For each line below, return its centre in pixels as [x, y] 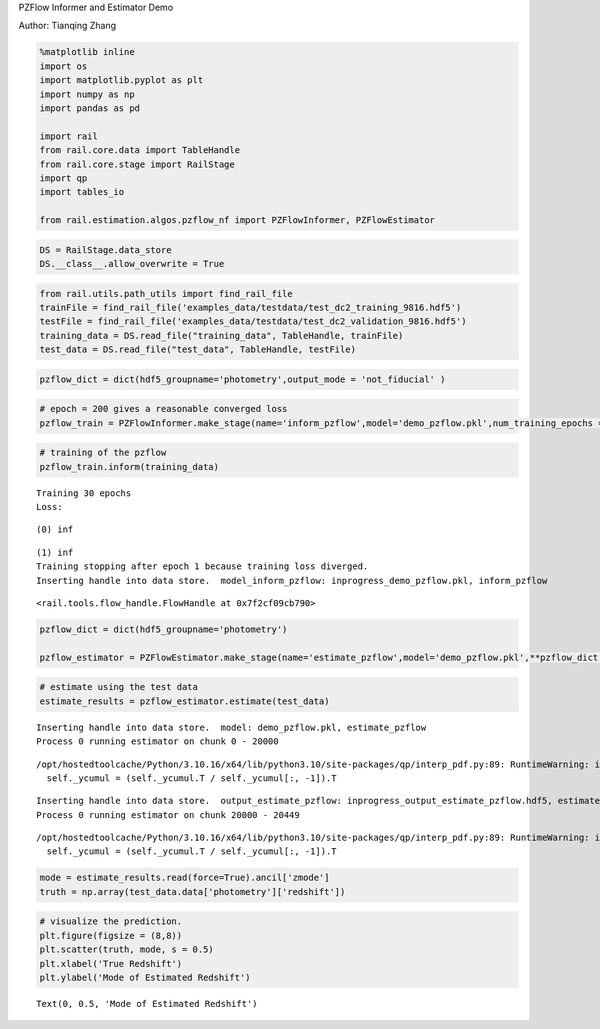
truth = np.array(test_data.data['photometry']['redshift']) [192, 891]
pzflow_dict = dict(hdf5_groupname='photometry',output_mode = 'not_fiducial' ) [242, 379]
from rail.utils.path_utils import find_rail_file [166, 293]
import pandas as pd [89, 108]
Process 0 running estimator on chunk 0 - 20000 [157, 741]
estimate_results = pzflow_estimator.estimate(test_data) [184, 701]
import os [63, 66]
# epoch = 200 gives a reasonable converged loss [163, 409]
